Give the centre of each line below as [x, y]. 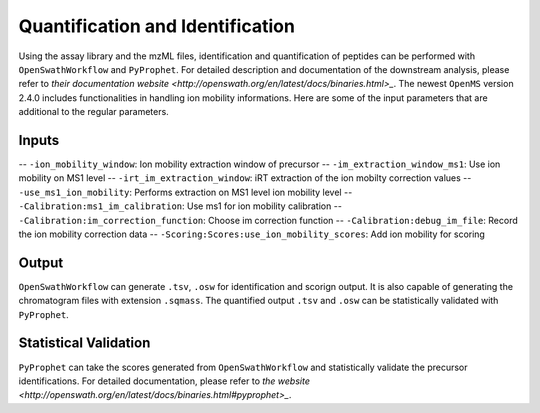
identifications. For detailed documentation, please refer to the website [164, 381]
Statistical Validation [84, 343]
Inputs [39, 140]
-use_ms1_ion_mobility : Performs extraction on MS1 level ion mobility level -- [185, 192]
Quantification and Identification [156, 26]
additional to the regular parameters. [93, 112]
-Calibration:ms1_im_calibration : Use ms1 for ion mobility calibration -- [180, 206]
